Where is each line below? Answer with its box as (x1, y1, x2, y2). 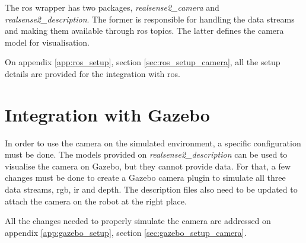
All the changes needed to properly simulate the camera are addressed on (5, 215, 271, 227)
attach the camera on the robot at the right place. (5, 194, 187, 207)
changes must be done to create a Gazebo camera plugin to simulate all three (5, 171, 286, 184)
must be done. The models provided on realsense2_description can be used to (5, 148, 288, 161)
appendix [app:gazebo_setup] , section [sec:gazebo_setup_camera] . (5, 226, 247, 238)
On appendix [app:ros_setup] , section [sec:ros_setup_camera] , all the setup (5, 56, 280, 68)
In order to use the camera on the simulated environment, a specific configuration (5, 136, 301, 149)
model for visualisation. (5, 36, 90, 48)
